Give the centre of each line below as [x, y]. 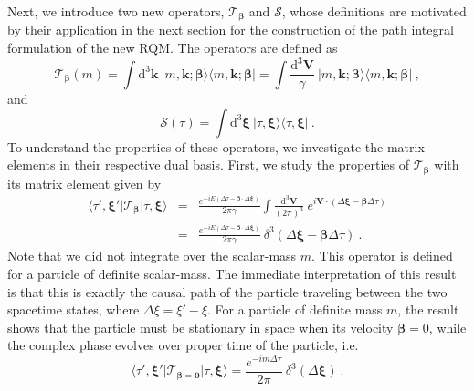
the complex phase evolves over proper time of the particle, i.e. [183, 345]
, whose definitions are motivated [374, 11]
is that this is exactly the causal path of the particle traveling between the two [227, 291]
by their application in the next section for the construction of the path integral [231, 30]
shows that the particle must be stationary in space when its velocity [200, 327]
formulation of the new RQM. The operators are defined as [173, 48]
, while [448, 327]
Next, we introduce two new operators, [116, 11]
